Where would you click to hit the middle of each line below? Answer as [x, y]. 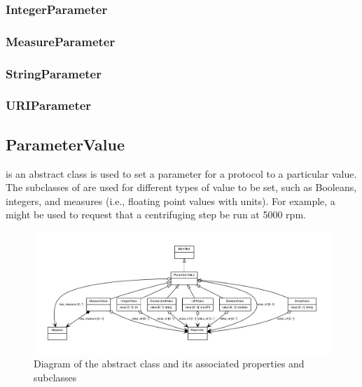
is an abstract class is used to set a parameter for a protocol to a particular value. [181, 173]
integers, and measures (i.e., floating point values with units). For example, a [170, 200]
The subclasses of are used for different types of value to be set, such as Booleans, [181, 187]
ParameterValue [65, 144]
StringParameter [54, 73]
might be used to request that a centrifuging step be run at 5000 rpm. [156, 214]
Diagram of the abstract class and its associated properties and [169, 364]
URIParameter [49, 105]
